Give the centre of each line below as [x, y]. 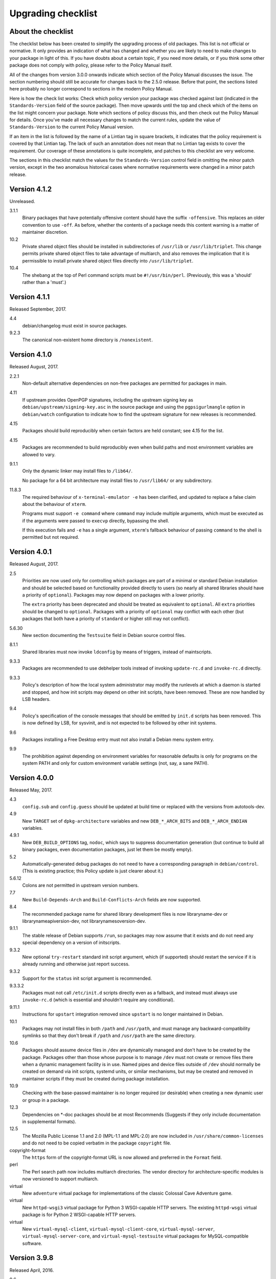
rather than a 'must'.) [44, 282]
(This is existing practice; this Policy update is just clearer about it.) [93, 871]
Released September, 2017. [38, 309]
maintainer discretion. [45, 232]
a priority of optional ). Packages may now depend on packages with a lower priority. [113, 595]
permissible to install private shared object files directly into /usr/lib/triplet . [108, 260]
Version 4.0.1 [31, 552]
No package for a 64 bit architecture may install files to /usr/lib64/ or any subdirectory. [117, 480]
